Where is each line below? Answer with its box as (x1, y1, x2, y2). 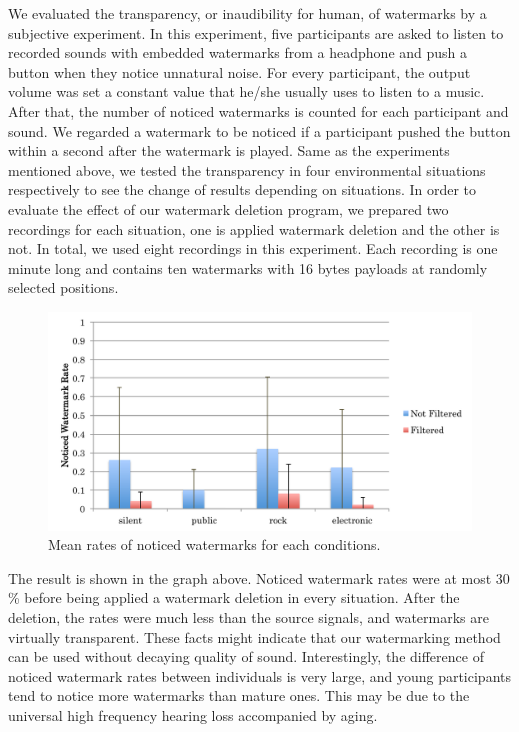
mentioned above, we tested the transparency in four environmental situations (8, 159, 486, 180)
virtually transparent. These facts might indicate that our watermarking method (8, 626, 501, 647)
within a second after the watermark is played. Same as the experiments (8, 140, 450, 161)
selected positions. (8, 277, 119, 298)
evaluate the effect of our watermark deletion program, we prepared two (8, 198, 449, 219)
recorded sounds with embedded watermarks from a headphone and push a (8, 42, 468, 63)
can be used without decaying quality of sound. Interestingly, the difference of (8, 646, 484, 667)
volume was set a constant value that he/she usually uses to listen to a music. (8, 81, 485, 102)
